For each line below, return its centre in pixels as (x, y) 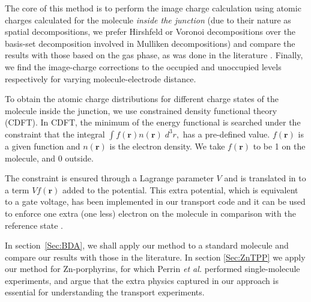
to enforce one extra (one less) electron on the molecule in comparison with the (150, 213)
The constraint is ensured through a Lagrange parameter (109, 178)
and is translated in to (265, 178)
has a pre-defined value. (226, 134)
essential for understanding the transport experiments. (105, 292)
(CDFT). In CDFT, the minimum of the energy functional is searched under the (153, 122)
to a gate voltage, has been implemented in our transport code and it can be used (155, 201)
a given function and (43, 146)
